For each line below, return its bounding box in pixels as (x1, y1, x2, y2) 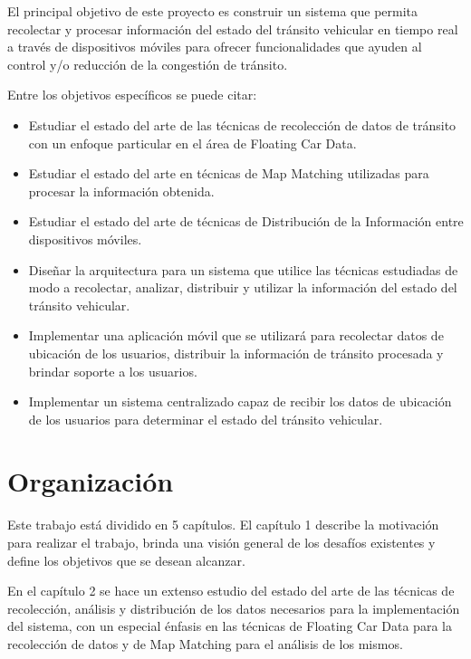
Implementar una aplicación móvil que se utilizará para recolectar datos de (28, 326, 444, 345)
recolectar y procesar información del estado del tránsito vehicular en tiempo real (7, 19, 458, 38)
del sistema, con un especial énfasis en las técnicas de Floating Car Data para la (7, 616, 452, 635)
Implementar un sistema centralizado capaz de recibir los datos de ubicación (28, 392, 452, 411)
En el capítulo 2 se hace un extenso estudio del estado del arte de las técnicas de (7, 581, 455, 600)
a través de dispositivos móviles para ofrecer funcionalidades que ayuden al (7, 37, 422, 56)
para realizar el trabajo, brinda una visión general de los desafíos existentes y (7, 533, 436, 551)
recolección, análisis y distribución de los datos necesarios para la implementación (7, 598, 460, 617)
